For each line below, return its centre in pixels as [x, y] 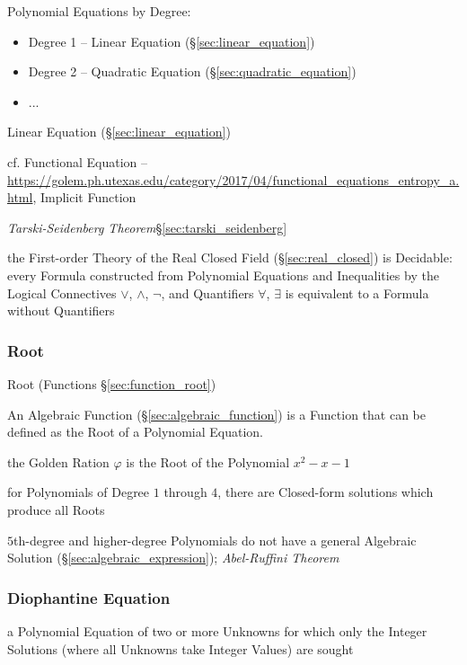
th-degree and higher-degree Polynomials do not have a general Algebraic [215, 540]
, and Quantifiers [207, 293]
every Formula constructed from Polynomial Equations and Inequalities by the [223, 275]
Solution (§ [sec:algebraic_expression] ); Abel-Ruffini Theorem [173, 558]
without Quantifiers [61, 310]
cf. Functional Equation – [77, 161]
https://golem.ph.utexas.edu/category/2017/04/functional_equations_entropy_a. [233, 179]
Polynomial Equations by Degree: [99, 11]
